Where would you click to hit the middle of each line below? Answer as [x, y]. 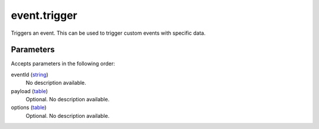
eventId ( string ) [30, 74]
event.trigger [44, 15]
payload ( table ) [30, 91]
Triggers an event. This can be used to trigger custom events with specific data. [108, 33]
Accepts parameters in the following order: [63, 64]
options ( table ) [29, 107]
